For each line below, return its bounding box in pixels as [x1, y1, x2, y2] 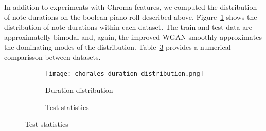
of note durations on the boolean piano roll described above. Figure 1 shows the [4, 11, 257, 22]
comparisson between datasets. [4, 51, 101, 62]
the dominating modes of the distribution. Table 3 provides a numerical [4, 41, 231, 52]
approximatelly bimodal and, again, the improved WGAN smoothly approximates [4, 31, 262, 42]
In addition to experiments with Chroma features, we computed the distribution [4, 2, 257, 12]
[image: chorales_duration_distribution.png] [45, 70, 204, 77]
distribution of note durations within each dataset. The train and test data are [4, 21, 252, 32]
